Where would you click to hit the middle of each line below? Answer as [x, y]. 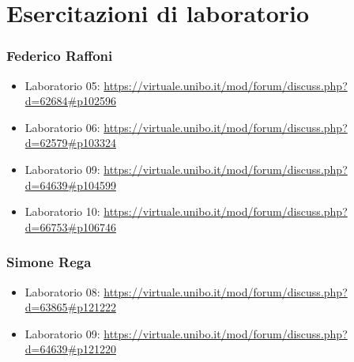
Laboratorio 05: [62, 85]
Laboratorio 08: [62, 291]
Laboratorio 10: [62, 211]
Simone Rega [49, 262]
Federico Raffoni [60, 56]
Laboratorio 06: [62, 127]
